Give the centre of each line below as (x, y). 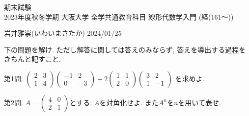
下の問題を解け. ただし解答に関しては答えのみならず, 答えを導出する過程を (125, 49)
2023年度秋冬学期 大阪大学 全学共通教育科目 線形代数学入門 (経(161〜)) (119, 16)
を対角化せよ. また (129, 102)
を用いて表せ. (199, 102)
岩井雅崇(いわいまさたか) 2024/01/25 (63, 33)
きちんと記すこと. (32, 59)
